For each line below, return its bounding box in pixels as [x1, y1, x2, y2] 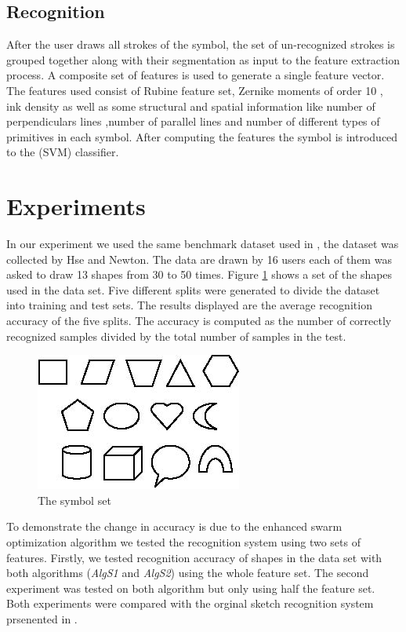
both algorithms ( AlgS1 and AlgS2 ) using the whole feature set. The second [6, 564, 369, 581]
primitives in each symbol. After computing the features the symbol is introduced [6, 128, 398, 144]
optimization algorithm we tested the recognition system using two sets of [6, 534, 361, 550]
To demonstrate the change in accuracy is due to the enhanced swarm [6, 518, 343, 535]
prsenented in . [6, 610, 78, 627]
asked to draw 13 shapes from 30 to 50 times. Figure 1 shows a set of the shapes [6, 266, 393, 283]
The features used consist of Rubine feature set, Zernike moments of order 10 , [6, 82, 383, 98]
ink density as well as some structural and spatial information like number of [6, 97, 375, 114]
